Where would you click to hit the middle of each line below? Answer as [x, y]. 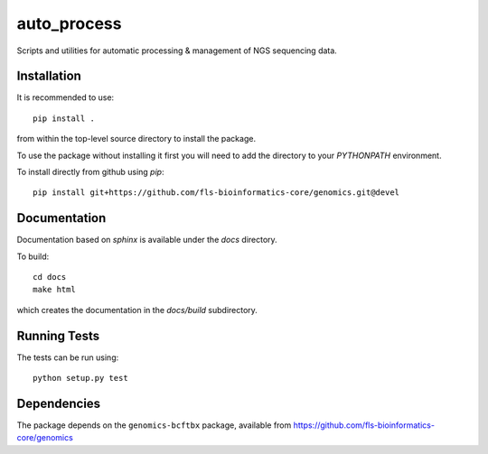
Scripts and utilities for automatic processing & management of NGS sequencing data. [177, 51]
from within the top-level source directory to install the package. [136, 139]
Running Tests [58, 335]
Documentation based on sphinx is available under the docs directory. [147, 240]
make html [54, 290]
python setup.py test [80, 378]
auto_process [69, 23]
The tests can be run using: [68, 357]
